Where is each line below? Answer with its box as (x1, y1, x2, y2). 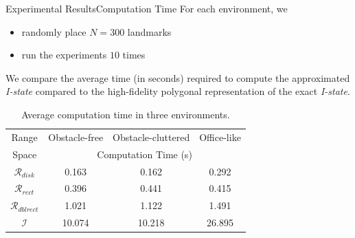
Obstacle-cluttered (113, 129, 190, 144)
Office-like (199, 129, 241, 144)
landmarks (127, 24, 172, 39)
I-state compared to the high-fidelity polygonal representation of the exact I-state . (5, 84, 350, 98)
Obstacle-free (48, 129, 104, 144)
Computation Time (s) (97, 147, 192, 161)
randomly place (21, 24, 87, 39)
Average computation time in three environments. (21, 107, 230, 121)
